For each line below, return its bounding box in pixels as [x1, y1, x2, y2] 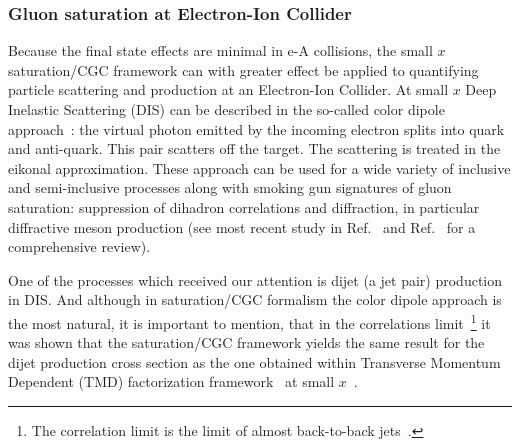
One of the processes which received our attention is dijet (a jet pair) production [8, 269, 503, 290]
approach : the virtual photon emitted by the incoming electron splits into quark [8, 118, 505, 139]
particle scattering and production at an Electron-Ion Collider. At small [8, 79, 449, 100]
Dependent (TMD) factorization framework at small [8, 371, 335, 392]
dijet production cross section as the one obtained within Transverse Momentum [8, 351, 501, 372]
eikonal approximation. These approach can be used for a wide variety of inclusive [8, 157, 511, 178]
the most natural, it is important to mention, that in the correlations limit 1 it [8, 309, 491, 333]
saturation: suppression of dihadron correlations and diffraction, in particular [8, 196, 480, 217]
